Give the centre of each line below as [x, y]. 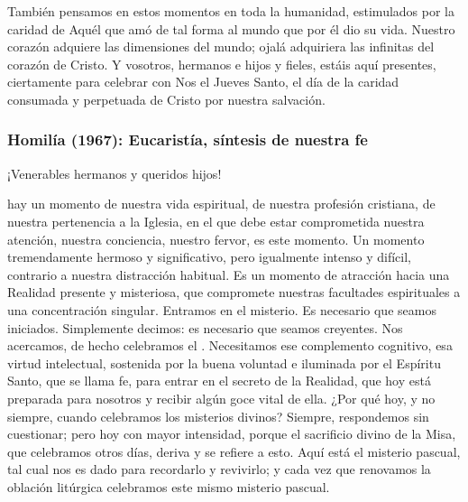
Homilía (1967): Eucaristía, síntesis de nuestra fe [188, 139]
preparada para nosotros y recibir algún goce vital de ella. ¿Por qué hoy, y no [221, 398]
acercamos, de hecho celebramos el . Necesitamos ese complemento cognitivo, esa [230, 345]
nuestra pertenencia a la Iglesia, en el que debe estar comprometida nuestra [216, 221]
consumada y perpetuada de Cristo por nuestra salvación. [166, 99]
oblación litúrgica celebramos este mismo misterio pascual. [169, 486]
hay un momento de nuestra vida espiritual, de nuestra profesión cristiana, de [221, 204]
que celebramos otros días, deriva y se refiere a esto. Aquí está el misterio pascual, [234, 451]
